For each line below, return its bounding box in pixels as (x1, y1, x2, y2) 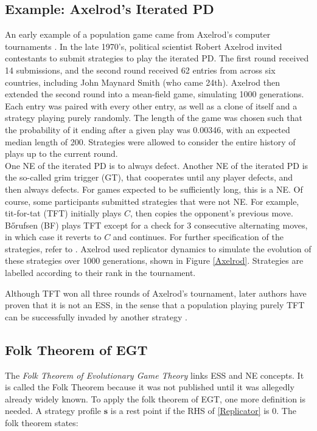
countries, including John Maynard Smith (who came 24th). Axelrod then (5, 75, 280, 88)
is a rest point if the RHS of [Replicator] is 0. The (110, 404, 296, 417)
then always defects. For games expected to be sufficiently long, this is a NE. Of (5, 182, 303, 195)
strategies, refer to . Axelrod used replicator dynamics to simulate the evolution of (5, 242, 312, 255)
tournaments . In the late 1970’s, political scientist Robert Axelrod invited (5, 40, 282, 52)
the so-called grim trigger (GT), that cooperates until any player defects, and (5, 171, 293, 184)
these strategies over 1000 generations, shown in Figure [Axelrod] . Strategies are (5, 254, 304, 267)
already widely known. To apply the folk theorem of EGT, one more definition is (5, 392, 306, 405)
